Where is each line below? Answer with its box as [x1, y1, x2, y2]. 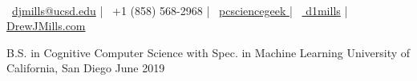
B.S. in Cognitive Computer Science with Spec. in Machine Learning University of [6, 44, 411, 60]
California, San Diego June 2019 [6, 60, 165, 76]
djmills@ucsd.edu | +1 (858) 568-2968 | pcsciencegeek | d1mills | [12, 2, 348, 18]
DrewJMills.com [6, 17, 86, 34]
